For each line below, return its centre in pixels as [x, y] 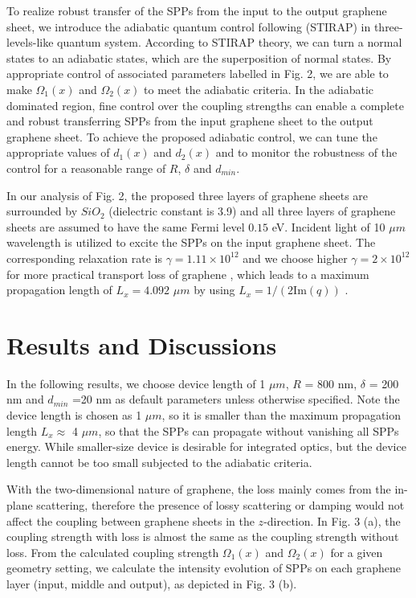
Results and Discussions [142, 344]
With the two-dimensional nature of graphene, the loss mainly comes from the [199, 489]
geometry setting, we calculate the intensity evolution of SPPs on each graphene [204, 568]
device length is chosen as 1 [74, 415]
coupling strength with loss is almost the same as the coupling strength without [203, 537]
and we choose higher [295, 258]
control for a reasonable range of [86, 168]
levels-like [30, 42]
